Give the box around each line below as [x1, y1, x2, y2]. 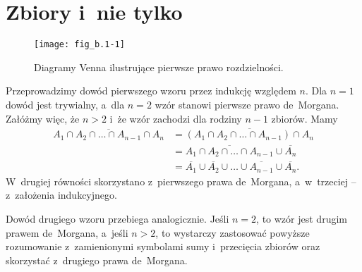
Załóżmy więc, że [6, 111, 80, 125]
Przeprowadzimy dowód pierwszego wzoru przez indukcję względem [6, 83, 296, 98]
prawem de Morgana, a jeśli [6, 225, 128, 240]
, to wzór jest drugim [256, 211, 347, 225]
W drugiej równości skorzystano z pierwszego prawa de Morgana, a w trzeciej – [6, 173, 356, 188]
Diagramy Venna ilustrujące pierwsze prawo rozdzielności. [34, 59, 284, 74]
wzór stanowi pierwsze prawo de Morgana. [155, 97, 339, 111]
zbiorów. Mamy [271, 111, 338, 125]
